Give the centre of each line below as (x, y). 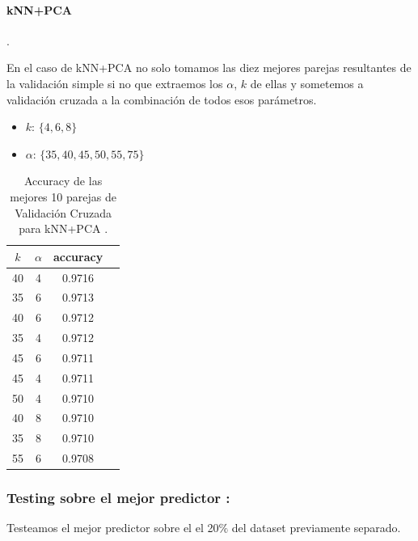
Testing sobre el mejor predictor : (118, 498)
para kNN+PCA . (63, 228)
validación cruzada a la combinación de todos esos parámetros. (162, 99)
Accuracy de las (63, 181)
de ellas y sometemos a (307, 83)
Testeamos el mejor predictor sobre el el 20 (113, 528)
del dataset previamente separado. (316, 528)
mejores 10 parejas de (63, 196)
